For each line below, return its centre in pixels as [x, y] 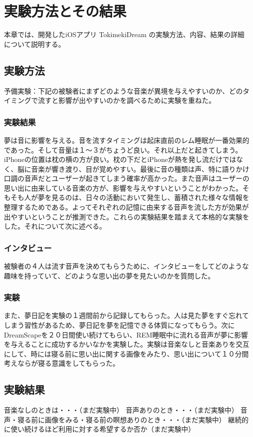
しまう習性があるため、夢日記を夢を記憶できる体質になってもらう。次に [119, 325]
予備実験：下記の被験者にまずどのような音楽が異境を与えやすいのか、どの [123, 90]
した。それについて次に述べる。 [55, 226]
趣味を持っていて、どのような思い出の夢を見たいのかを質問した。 [109, 275]
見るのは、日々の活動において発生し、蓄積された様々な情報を [150, 197]
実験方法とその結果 [65, 11]
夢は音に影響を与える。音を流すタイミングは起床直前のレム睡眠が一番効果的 [127, 140]
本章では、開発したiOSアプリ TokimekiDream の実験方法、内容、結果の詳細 [124, 34]
